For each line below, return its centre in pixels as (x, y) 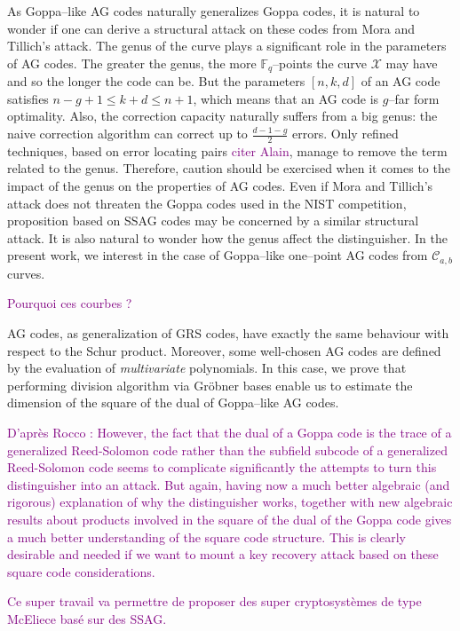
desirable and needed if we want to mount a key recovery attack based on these (223, 554)
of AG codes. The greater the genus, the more (132, 63)
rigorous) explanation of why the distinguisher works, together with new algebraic (230, 502)
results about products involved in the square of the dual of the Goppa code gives (230, 519)
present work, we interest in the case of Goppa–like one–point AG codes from (218, 255)
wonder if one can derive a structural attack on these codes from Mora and (211, 28)
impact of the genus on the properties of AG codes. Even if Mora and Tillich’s (220, 186)
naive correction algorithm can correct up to (127, 134)
